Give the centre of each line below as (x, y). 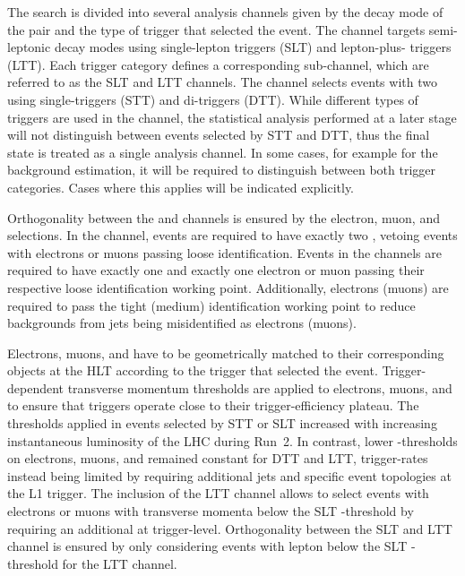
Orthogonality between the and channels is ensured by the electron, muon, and (224, 217)
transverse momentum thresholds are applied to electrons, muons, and (260, 387)
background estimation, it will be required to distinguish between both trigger (222, 170)
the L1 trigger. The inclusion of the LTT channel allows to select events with (218, 493)
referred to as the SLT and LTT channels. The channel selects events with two (222, 82)
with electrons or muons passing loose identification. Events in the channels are (225, 252)
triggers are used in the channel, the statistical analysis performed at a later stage (232, 117)
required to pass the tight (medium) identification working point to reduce (211, 305)
